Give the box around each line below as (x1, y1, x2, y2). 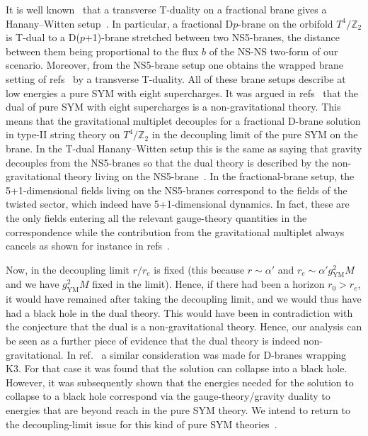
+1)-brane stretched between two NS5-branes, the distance (84, 30, 340, 45)
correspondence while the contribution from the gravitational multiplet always (6, 224, 345, 239)
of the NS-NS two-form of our (209, 43, 338, 58)
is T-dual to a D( (6, 30, 80, 45)
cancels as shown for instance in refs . (6, 238, 170, 253)
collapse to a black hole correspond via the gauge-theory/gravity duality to (6, 389, 330, 403)
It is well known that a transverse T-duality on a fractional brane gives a (6, 2, 327, 16)
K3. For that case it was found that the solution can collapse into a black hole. (6, 361, 347, 376)
